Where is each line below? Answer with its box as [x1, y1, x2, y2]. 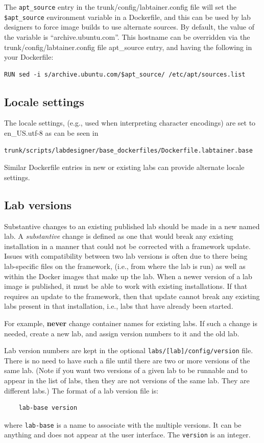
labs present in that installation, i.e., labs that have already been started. [4, 301, 233, 311]
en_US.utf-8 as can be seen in [4, 128, 99, 138]
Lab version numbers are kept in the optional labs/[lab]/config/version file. [4, 345, 253, 356]
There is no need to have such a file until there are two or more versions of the [4, 355, 250, 365]
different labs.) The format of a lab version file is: [4, 385, 159, 396]
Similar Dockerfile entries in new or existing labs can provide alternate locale [4, 162, 245, 173]
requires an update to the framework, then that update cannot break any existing [4, 290, 260, 301]
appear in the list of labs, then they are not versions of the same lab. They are [4, 375, 250, 386]
